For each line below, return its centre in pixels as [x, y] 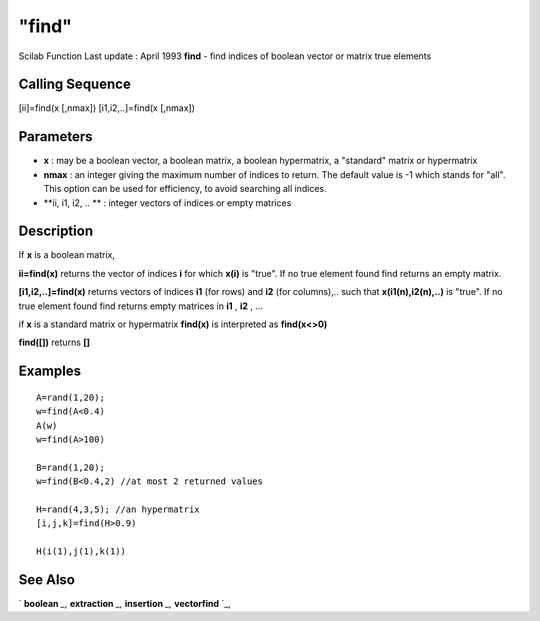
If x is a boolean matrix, [66, 255]
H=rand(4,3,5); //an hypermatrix [118, 509]
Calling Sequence [75, 84]
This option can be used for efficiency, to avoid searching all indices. [185, 189]
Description [56, 231]
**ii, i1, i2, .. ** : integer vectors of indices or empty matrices [167, 202]
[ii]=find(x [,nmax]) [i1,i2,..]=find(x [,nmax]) [106, 108]
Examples [50, 371]
